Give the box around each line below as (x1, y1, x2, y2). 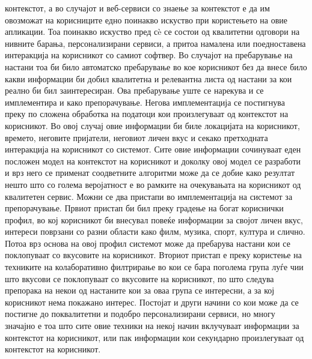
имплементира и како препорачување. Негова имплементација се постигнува (5, 95, 285, 108)
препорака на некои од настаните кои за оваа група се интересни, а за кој (5, 284, 275, 297)
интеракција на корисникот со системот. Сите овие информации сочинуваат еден (5, 143, 301, 155)
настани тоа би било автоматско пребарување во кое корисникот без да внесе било (5, 60, 307, 73)
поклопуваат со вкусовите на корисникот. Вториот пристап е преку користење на (5, 249, 302, 261)
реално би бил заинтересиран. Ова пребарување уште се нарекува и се (5, 84, 264, 97)
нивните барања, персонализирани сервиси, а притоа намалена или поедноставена (5, 37, 306, 49)
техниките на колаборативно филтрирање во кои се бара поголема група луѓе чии (5, 261, 304, 273)
